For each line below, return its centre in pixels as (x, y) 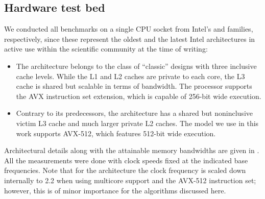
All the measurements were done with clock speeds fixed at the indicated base (126, 160)
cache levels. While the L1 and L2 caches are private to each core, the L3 (130, 76)
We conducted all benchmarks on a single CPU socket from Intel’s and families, (129, 29)
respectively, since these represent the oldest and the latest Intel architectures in (130, 39)
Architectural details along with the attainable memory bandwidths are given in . (132, 150)
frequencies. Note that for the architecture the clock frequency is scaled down (125, 170)
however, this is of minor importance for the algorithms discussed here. (115, 190)
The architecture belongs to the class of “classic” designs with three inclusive (136, 66)
